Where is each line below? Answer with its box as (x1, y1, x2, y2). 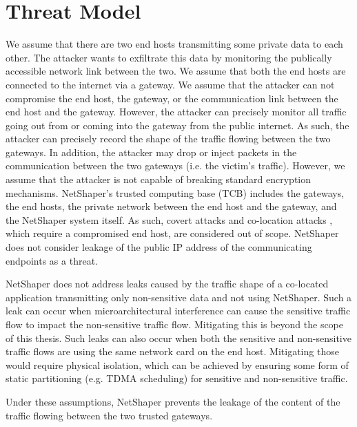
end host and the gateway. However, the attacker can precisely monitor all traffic (6, 104, 347, 119)
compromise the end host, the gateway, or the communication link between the (6, 91, 338, 105)
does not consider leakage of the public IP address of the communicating (6, 240, 312, 254)
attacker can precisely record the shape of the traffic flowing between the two (6, 131, 331, 146)
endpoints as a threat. (6, 253, 98, 267)
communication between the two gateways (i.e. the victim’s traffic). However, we (6, 158, 345, 173)
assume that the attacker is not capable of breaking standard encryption (6, 172, 312, 187)
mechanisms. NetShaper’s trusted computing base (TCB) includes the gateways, (6, 185, 345, 200)
